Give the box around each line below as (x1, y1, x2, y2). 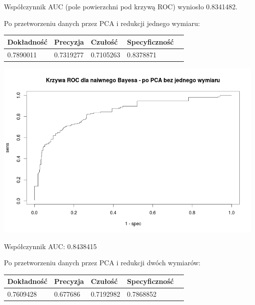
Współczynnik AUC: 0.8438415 (4, 241, 97, 251)
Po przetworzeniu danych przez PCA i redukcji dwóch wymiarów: (4, 257, 201, 268)
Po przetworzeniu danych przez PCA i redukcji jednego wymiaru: (4, 18, 200, 28)
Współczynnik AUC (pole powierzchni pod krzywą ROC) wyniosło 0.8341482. (4, 1, 238, 11)
